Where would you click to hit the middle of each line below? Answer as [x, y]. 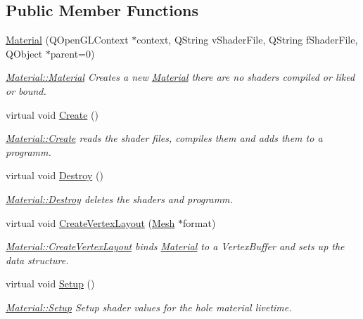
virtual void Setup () [50, 284]
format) [199, 222]
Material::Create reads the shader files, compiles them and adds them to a [164, 138]
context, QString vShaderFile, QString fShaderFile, [247, 40]
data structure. [37, 260]
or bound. [26, 90]
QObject [24, 53]
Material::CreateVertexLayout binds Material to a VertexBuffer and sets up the [175, 246]
